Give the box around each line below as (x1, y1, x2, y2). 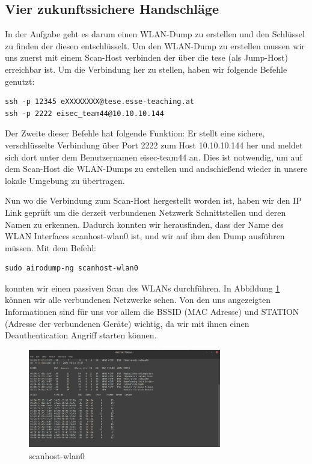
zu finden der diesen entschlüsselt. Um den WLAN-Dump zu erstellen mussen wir (5, 39, 305, 52)
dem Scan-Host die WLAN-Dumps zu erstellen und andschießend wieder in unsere (5, 162, 308, 175)
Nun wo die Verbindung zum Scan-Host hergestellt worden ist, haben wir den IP (5, 194, 302, 207)
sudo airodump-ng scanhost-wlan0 (5, 264, 138, 273)
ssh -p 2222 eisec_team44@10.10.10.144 (5, 109, 164, 118)
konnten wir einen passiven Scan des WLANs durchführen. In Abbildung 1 (5, 281, 280, 294)
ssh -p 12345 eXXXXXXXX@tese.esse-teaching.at (5, 97, 194, 106)
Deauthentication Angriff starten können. (5, 329, 157, 341)
